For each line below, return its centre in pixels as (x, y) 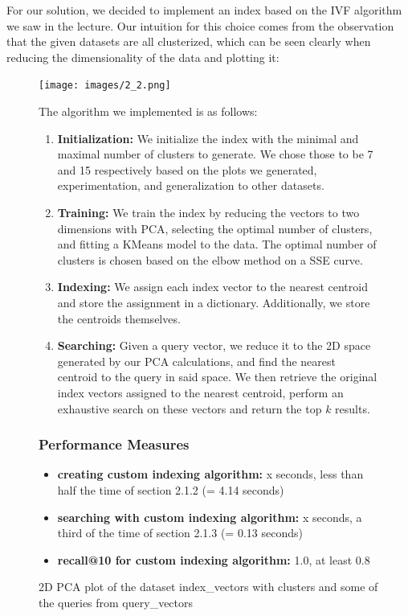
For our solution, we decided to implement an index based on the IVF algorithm (204, 10)
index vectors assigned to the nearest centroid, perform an (200, 392)
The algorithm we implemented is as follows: (148, 111)
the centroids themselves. (119, 318)
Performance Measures (114, 444)
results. (353, 408)
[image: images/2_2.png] (105, 86)
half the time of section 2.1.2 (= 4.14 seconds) (171, 489)
